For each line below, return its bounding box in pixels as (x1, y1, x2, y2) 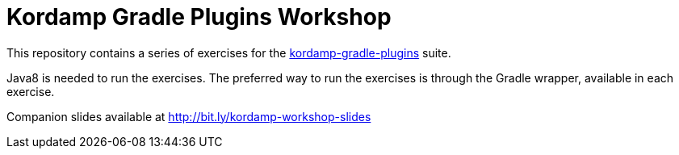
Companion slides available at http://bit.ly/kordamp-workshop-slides (6, 109, 371, 124)
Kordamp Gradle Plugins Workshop (6, 3, 392, 31)
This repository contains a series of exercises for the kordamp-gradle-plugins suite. (6, 45, 451, 60)
